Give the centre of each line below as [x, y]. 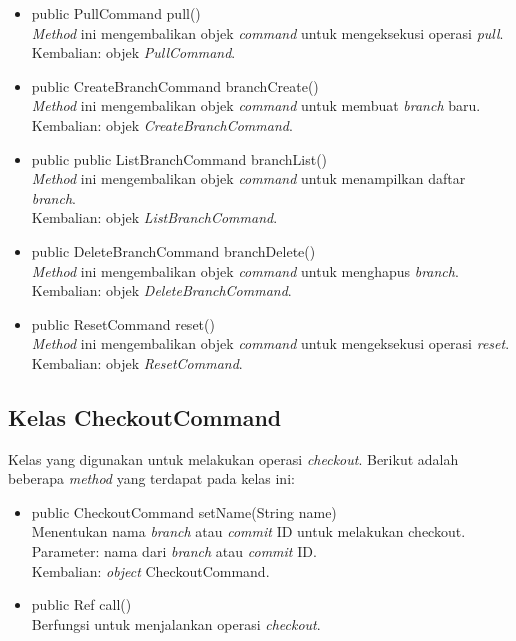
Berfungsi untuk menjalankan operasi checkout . [176, 623]
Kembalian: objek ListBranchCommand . [154, 217]
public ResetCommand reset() [123, 323]
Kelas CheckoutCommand [145, 416]
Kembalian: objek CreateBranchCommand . [162, 124]
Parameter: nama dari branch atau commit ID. [174, 551]
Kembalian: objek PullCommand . [133, 52]
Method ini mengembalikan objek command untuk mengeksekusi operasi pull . [267, 32]
